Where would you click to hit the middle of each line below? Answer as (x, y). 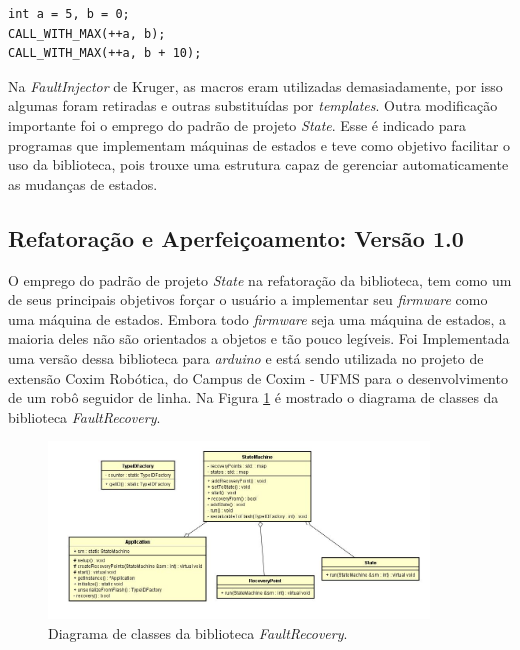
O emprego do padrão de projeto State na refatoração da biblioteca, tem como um (260, 279)
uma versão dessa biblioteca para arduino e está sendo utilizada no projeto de (246, 357)
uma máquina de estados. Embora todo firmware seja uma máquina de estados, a (257, 318)
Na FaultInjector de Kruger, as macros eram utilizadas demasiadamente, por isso (255, 85)
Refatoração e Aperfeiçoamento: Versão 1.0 (236, 237)
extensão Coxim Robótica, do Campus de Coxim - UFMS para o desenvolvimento (258, 377)
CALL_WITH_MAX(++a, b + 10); (105, 53)
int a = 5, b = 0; (69, 14)
